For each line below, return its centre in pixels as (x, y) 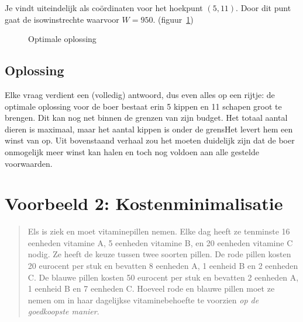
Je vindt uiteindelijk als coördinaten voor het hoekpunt (104, 8)
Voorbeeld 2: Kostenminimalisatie (144, 203)
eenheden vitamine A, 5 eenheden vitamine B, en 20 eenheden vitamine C (160, 242)
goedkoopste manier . (63, 311)
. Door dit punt (264, 8)
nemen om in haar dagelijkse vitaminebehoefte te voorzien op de (143, 300)
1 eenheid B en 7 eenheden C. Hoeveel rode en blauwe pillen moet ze (151, 288)
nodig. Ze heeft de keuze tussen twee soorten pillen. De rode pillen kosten (159, 254)
